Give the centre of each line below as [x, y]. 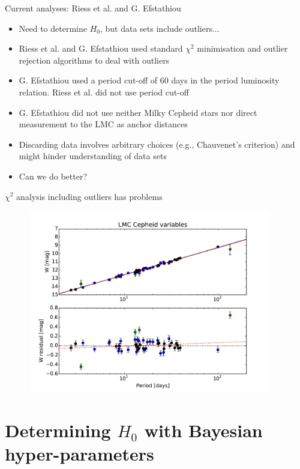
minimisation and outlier [242, 48]
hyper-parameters [79, 454]
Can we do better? [53, 176]
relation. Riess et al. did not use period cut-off [104, 92]
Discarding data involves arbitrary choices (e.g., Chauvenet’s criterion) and [157, 144]
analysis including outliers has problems [89, 196]
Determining [58, 430]
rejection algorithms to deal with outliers [94, 60]
